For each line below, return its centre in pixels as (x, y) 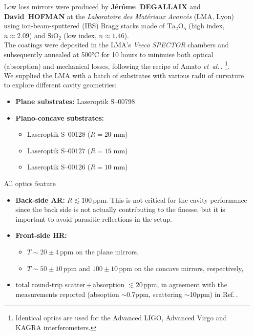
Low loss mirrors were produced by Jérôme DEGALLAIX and (102, 6)
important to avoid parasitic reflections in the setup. (94, 219)
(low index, (80, 35)
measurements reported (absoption (67, 294)
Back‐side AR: (40, 199)
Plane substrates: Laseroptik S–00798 (75, 101)
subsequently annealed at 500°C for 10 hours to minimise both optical (109, 54)
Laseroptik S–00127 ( (59, 150)
